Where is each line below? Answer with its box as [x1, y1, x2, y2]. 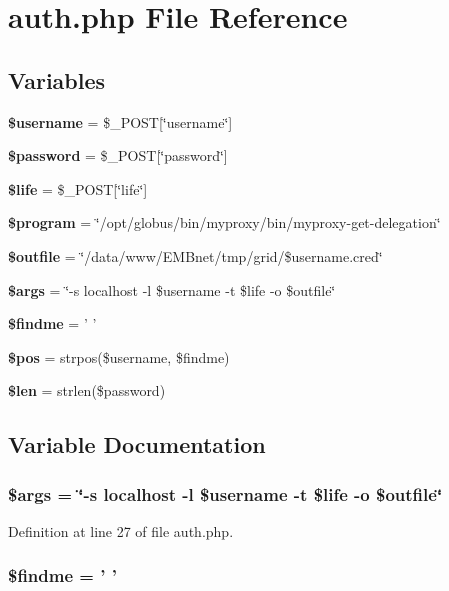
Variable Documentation [8, 429, 266, 460]
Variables [8, 64, 106, 95]
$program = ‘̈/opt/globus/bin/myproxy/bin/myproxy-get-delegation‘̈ [8, 212, 441, 233]
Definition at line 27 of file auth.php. [8, 520, 234, 541]
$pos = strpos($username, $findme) [8, 346, 230, 367]
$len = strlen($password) [8, 380, 166, 401]
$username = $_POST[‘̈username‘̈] [8, 111, 233, 132]
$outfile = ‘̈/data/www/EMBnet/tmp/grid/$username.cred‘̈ [8, 245, 383, 266]
